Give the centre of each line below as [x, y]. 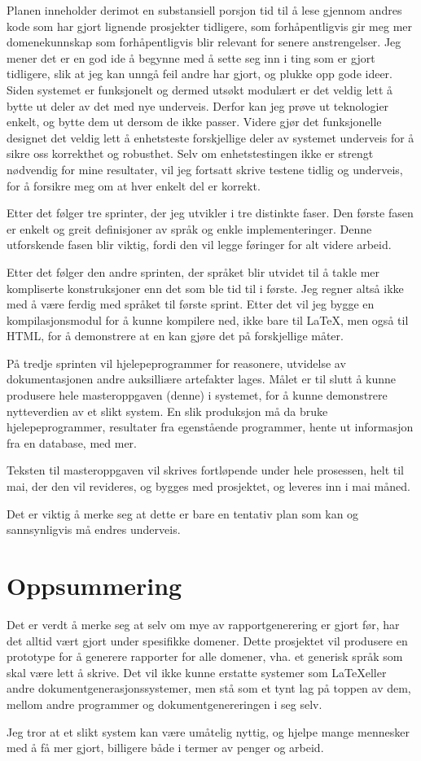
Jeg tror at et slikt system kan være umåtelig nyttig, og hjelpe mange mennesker [208, 731]
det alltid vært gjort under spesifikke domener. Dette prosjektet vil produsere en [207, 640]
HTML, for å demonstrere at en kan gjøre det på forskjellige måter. [175, 336]
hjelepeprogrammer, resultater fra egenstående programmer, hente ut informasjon [210, 427]
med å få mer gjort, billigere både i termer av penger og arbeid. [165, 748]
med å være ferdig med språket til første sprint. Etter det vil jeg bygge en [191, 304]
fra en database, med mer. [72, 442]
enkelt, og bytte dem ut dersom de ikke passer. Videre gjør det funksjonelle [194, 122]
